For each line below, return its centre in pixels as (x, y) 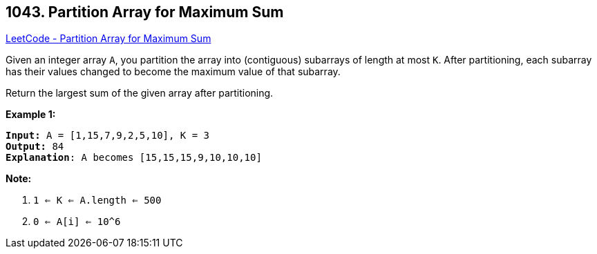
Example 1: (31, 115)
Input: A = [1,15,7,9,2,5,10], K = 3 (108, 136)
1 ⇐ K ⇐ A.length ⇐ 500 (97, 201)
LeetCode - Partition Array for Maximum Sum (108, 39)
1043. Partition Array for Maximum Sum (145, 12)
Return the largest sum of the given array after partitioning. (140, 93)
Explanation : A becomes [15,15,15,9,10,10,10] (134, 158)
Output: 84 (35, 147)
